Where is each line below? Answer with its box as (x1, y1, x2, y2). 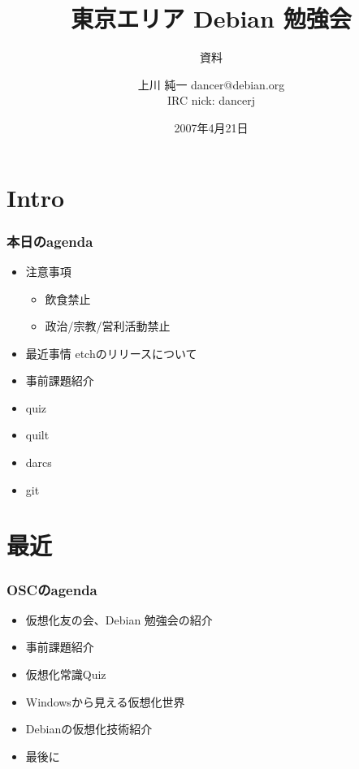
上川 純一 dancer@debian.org (137, 76, 285, 93)
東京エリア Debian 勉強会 (71, 2, 352, 35)
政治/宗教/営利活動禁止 (45, 318, 171, 335)
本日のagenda (6, 231, 93, 251)
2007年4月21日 (174, 119, 249, 136)
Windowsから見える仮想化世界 (25, 693, 185, 710)
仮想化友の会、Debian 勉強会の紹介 (25, 611, 213, 628)
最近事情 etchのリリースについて (25, 344, 197, 361)
